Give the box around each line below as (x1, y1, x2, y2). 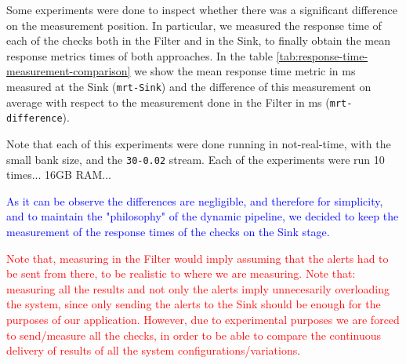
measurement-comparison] (6, 63, 131, 79)
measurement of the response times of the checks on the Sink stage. (6, 223, 330, 239)
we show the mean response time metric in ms (134, 63, 356, 79)
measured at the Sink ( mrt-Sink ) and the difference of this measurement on (6, 78, 372, 94)
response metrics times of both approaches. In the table (6, 47, 273, 64)
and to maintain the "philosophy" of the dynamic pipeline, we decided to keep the (6, 208, 399, 224)
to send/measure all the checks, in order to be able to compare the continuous (6, 326, 381, 343)
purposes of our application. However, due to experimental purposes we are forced (6, 311, 400, 327)
